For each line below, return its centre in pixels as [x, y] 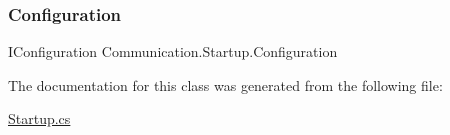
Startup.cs [39, 118]
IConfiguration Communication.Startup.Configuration [173, 51]
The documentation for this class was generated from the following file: [225, 84]
